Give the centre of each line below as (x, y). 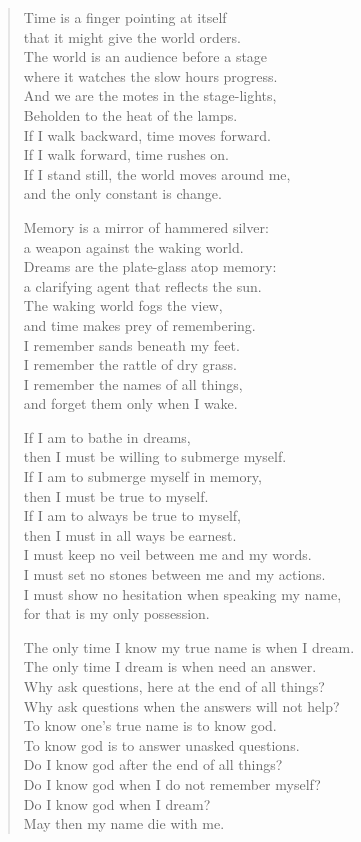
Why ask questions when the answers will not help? (181, 705)
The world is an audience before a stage (145, 56)
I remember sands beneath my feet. (131, 344)
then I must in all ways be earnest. (130, 534)
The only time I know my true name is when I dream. (189, 646)
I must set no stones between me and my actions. (174, 574)
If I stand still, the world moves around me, (157, 173)
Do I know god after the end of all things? (153, 764)
